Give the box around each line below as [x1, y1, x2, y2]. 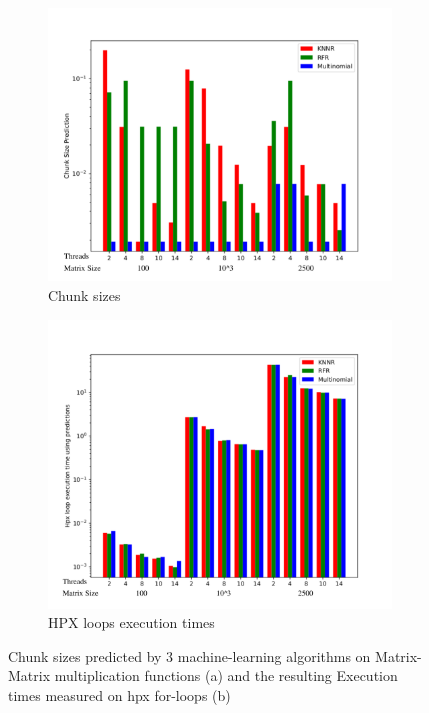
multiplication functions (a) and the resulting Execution [54, 665, 398, 686]
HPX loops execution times [48, 612, 215, 633]
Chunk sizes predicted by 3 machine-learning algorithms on [8, 645, 371, 666]
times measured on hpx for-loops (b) [8, 684, 231, 705]
